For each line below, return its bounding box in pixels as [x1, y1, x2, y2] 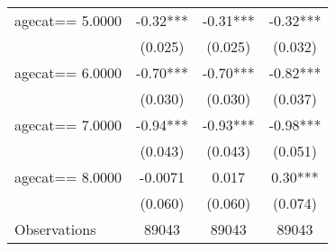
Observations [14, 219, 96, 239]
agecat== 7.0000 [14, 114, 122, 135]
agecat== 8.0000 [14, 166, 122, 187]
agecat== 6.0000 [14, 62, 122, 83]
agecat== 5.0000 [14, 10, 122, 31]
